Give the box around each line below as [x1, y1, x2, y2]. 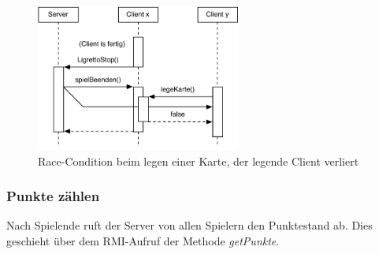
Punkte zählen [6, 186, 100, 206]
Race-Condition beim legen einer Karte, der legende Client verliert [38, 152, 359, 169]
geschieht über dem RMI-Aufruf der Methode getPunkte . [6, 232, 280, 248]
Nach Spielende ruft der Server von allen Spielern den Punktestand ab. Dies [6, 217, 373, 233]
